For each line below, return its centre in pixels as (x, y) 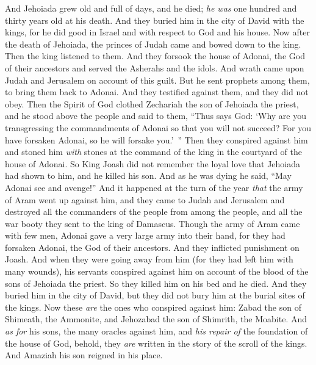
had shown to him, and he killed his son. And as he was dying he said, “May (148, 175)
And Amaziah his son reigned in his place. (84, 355)
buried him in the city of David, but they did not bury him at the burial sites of (155, 295)
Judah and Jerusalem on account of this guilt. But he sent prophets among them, (157, 80)
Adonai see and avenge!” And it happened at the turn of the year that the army (154, 187)
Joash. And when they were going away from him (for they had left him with (149, 259)
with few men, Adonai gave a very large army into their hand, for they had (145, 235)
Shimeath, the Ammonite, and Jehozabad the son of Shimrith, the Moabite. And (156, 319)
